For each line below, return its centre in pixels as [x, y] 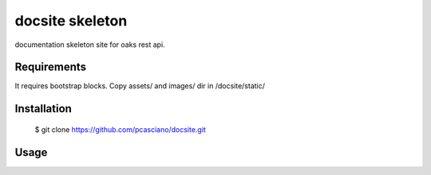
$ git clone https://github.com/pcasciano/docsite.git [121, 129]
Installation [43, 109]
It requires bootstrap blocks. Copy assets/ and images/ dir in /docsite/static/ [140, 86]
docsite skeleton [71, 21]
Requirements [51, 67]
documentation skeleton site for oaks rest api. [90, 45]
